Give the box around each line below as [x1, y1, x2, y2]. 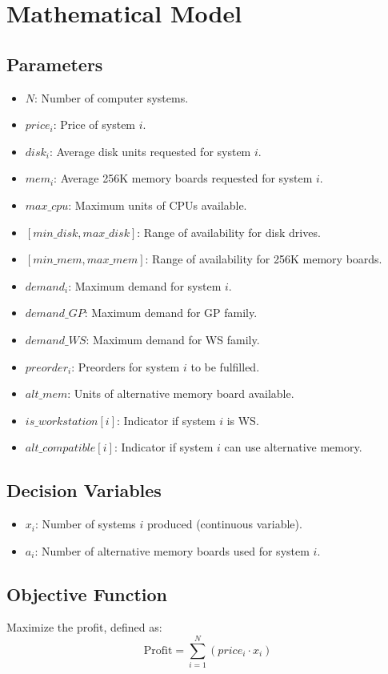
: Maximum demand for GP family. [84, 304, 258, 321]
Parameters [6, 51, 103, 76]
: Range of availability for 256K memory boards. [145, 251, 382, 267]
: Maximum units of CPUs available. [68, 196, 247, 213]
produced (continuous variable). [147, 516, 302, 532]
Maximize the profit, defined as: [6, 619, 162, 636]
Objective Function [6, 581, 168, 606]
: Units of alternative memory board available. [67, 385, 294, 402]
